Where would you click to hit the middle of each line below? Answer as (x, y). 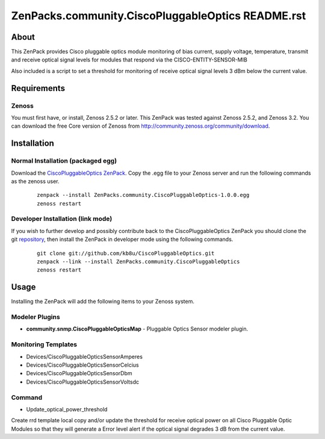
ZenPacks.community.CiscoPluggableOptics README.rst (159, 16)
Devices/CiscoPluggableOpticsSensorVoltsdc (83, 382)
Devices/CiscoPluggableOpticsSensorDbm (79, 373)
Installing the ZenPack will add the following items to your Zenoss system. (103, 302)
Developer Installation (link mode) (62, 219)
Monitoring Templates (44, 344)
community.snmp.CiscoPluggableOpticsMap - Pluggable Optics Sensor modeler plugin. (137, 329)
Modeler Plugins (36, 317)
